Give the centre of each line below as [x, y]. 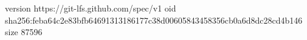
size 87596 [24, 32]
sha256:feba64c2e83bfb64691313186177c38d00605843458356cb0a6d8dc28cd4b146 [154, 20]
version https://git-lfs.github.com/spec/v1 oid [91, 8]
